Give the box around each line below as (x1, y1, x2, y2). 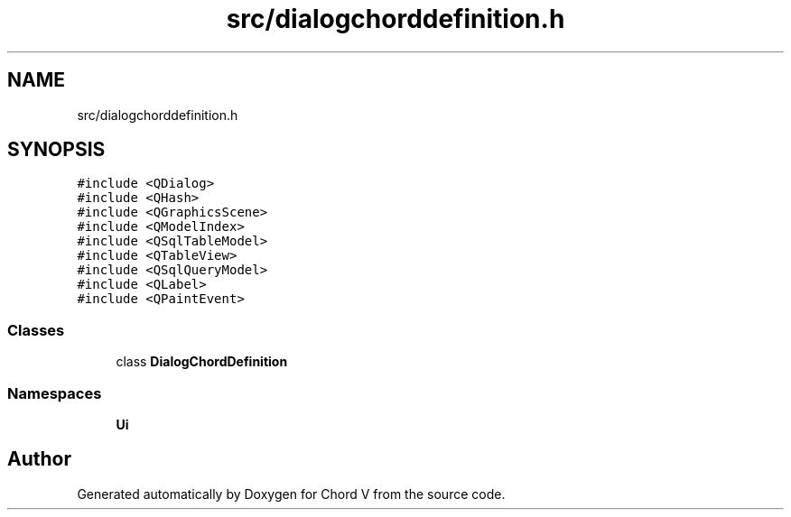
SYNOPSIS (7, 138, 106, 162)
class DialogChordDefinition (116, 354, 288, 370)
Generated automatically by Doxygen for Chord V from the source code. (77, 485, 506, 502)
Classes (7, 320, 65, 339)
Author (7, 448, 71, 471)
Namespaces (7, 383, 102, 402)
